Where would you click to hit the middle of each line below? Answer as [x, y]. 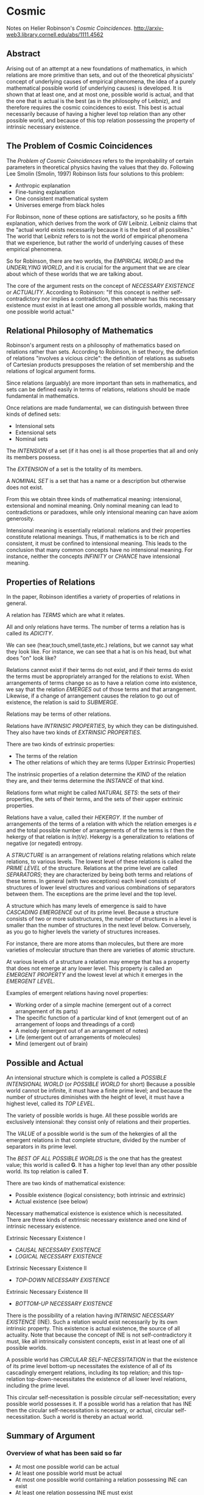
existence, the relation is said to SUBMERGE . [62, 702]
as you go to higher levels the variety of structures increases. [83, 932]
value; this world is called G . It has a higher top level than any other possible [102, 1165]
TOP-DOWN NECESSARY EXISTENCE [62, 1280]
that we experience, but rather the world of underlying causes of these [95, 243]
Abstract [23, 54]
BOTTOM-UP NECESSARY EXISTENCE [64, 1304]
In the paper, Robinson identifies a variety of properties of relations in [93, 597]
